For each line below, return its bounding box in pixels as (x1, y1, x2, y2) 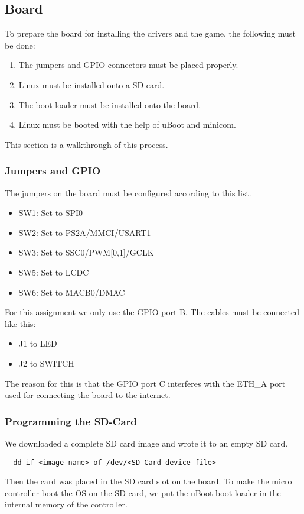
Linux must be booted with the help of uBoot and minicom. (18, 118, 236, 131)
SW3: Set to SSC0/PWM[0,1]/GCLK (18, 246, 154, 258)
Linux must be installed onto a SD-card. (18, 78, 165, 90)
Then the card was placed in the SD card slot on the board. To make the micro (5, 475, 292, 487)
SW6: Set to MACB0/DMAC (18, 286, 125, 298)
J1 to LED (18, 337, 57, 350)
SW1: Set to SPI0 (18, 206, 83, 219)
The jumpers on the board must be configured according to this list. (5, 186, 251, 199)
